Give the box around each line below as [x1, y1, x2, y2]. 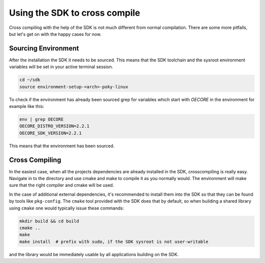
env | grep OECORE [19, 116, 64, 122]
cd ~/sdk [19, 77, 41, 83]
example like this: [9, 103, 44, 109]
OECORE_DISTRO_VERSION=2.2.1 [19, 123, 90, 129]
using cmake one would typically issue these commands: [9, 205, 124, 211]
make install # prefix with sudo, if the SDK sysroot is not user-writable [19, 238, 209, 244]
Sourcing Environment [9, 44, 79, 53]
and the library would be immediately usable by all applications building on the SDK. [9, 251, 179, 257]
